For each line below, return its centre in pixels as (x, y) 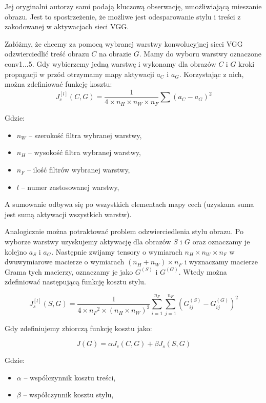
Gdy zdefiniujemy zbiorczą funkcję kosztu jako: (78, 328)
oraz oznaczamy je (221, 242)
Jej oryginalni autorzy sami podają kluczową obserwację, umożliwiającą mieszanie (133, 6)
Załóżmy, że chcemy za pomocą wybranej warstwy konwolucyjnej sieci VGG (124, 43)
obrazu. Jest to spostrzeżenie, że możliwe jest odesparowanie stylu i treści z (123, 16)
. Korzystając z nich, (211, 74)
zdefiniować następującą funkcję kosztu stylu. (75, 282)
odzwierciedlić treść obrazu (47, 54)
